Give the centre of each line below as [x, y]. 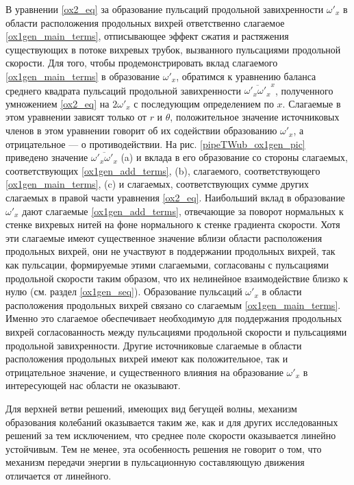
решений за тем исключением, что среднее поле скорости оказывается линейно [171, 435]
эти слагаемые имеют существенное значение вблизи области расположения [164, 237]
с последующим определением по [204, 103]
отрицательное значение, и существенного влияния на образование [144, 372]
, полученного [304, 90]
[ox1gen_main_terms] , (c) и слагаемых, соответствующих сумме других [157, 184]
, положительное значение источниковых [255, 117]
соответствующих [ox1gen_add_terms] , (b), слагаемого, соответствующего [163, 170]
